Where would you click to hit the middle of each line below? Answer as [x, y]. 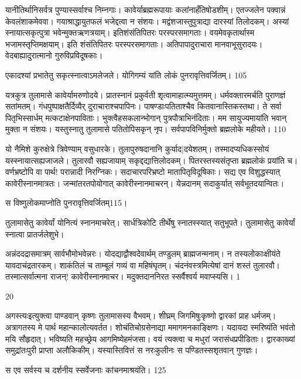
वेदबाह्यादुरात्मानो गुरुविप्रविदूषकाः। [54, 55]
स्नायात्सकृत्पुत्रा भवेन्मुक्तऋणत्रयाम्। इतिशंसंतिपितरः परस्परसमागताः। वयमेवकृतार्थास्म [130, 32]
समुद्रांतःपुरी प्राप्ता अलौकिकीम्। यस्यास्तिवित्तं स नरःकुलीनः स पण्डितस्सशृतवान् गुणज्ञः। [132, 350]
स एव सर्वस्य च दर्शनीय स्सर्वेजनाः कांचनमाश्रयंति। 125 [86, 369]
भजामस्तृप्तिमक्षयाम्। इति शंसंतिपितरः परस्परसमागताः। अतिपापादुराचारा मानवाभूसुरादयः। [134, 44]
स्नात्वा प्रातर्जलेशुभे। [35, 234]
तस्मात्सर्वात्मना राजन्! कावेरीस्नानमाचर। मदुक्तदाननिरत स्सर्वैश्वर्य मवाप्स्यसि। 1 [123, 276]
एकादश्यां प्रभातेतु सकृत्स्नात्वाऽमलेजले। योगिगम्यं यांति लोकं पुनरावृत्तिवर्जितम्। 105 [126, 75]
